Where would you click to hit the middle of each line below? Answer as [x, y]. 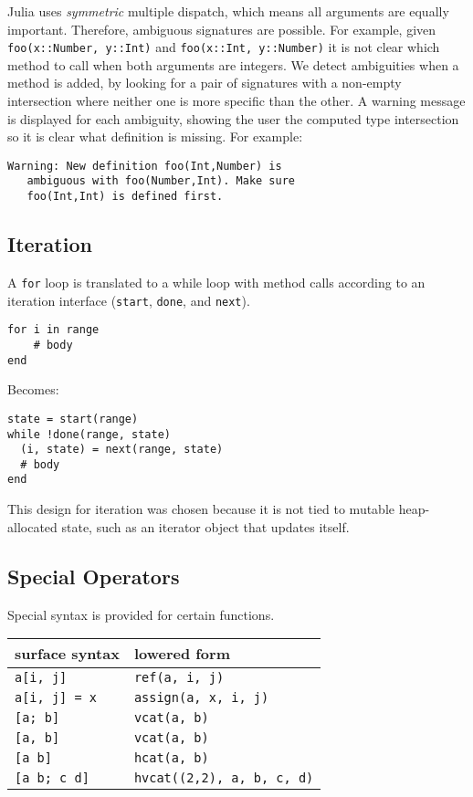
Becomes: [33, 389]
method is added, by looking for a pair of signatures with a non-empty [205, 83]
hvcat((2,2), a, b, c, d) [224, 778]
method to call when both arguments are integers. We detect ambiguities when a [233, 64]
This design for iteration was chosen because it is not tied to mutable [201, 509]
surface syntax [67, 654]
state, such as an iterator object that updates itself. [205, 526]
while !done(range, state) [89, 434]
